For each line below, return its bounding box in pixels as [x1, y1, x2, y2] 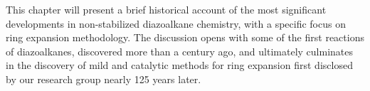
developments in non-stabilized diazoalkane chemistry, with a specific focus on [6, 16, 346, 31]
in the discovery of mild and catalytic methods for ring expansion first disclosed [6, 58, 353, 73]
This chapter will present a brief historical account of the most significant [6, 2, 327, 16]
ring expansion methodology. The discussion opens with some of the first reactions [6, 30, 364, 45]
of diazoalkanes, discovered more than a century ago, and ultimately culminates [6, 43, 354, 58]
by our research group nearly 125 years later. [6, 71, 201, 86]
